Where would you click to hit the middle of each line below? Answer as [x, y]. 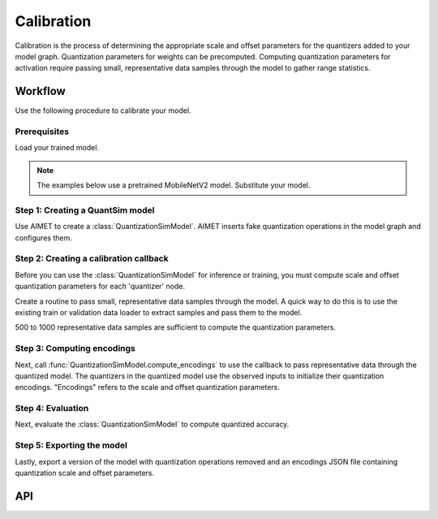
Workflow [41, 91]
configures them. [43, 238]
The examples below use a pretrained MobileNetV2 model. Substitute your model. [174, 185]
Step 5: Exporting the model [71, 445]
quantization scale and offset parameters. [85, 473]
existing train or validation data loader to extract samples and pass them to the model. [159, 312]
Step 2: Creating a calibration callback [92, 258]
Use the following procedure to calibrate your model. [103, 110]
